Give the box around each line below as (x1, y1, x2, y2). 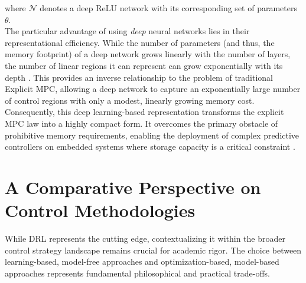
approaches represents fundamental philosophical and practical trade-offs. (5, 266, 270, 279)
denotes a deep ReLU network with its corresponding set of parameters (40, 2, 297, 14)
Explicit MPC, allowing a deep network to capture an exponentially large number (5, 83, 301, 95)
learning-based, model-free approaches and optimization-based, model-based (5, 255, 279, 268)
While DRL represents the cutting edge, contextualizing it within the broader (5, 232, 285, 245)
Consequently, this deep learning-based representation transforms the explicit (5, 106, 284, 118)
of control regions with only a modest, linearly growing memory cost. (5, 94, 255, 106)
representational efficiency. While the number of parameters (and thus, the (5, 36, 275, 48)
